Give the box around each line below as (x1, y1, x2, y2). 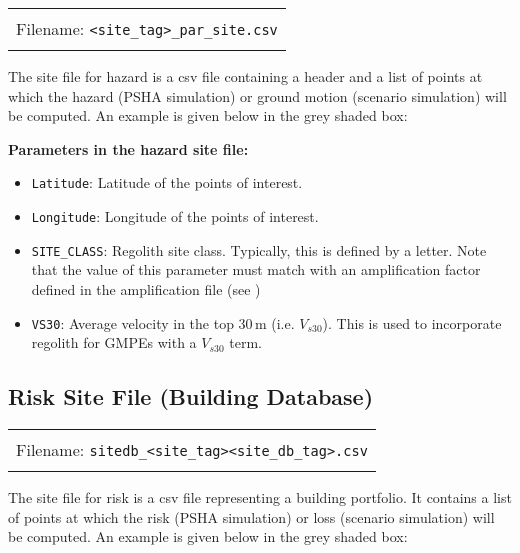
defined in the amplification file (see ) (31, 278, 261, 299)
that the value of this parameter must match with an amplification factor (31, 259, 481, 280)
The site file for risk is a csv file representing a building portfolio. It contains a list (8, 486, 512, 507)
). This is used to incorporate (322, 312, 502, 333)
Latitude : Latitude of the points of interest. (31, 172, 303, 193)
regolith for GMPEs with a (31, 332, 197, 353)
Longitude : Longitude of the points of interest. (31, 206, 319, 227)
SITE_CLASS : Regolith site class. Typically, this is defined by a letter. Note (31, 239, 487, 260)
